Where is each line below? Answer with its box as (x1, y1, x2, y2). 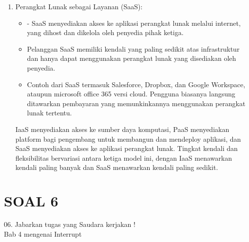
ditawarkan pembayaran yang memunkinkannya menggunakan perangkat (27, 98, 246, 108)
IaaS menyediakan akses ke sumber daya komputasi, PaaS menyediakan (15, 124, 230, 134)
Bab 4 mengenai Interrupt (4, 228, 82, 239)
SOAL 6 (4, 191, 58, 211)
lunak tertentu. (27, 108, 72, 118)
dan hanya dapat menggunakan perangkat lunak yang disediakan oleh (27, 53, 236, 63)
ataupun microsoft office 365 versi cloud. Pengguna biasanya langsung (27, 89, 235, 99)
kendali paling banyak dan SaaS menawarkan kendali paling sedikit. (15, 162, 218, 172)
